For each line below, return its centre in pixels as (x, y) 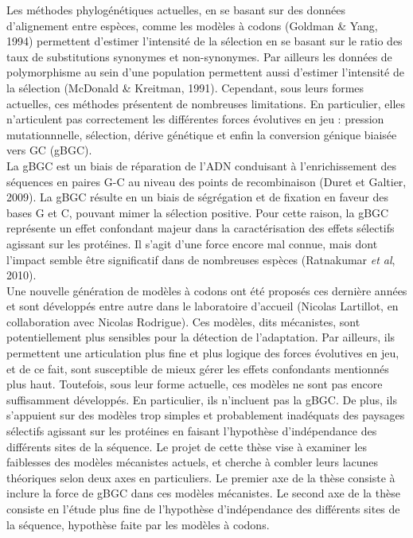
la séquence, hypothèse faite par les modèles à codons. (138, 524)
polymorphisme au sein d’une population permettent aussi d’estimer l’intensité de (205, 72)
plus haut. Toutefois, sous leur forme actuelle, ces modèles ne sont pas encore (195, 384)
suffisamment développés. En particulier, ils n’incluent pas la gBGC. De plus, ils (202, 399)
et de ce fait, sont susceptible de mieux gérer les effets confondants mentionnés (198, 368)
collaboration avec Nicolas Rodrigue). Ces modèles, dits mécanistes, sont (183, 321)
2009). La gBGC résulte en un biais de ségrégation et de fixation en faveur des (197, 197)
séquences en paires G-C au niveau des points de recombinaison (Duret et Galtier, (206, 181)
